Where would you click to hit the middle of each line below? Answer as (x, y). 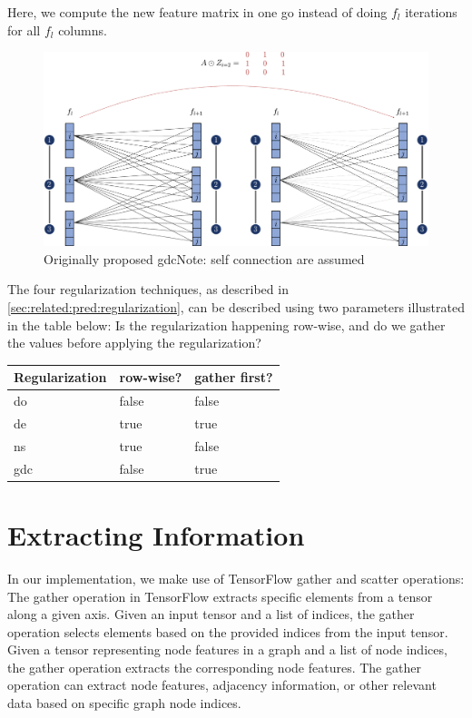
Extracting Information (156, 534)
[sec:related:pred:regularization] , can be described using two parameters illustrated (236, 307)
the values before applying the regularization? (134, 343)
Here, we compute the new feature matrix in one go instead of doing (197, 12)
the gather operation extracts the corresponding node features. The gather (214, 667)
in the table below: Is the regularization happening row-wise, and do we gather (226, 325)
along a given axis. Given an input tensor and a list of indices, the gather (211, 614)
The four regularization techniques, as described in (148, 289)
